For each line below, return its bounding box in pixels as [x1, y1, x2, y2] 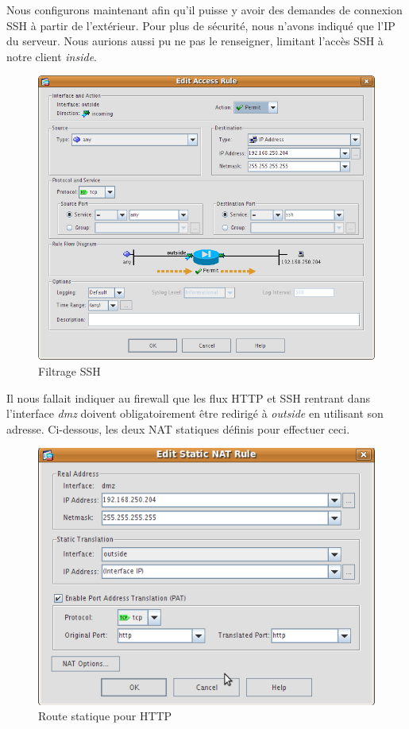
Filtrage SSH [38, 363, 101, 380]
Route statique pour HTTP [38, 708, 172, 724]
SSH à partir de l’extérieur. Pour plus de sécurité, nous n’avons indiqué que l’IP [6, 17, 395, 33]
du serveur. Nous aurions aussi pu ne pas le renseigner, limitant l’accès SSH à [6, 33, 384, 49]
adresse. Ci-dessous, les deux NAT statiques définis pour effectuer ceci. [6, 420, 350, 437]
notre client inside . [6, 48, 98, 64]
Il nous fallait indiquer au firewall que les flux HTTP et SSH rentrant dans [6, 389, 370, 406]
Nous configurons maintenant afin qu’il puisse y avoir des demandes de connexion [6, 2, 403, 17]
